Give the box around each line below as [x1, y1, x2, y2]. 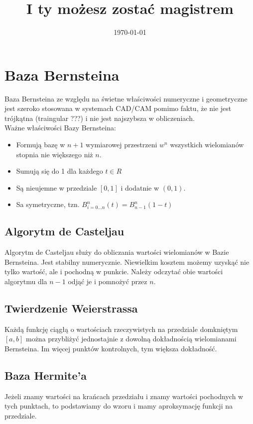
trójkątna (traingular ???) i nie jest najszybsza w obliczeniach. [4, 112, 195, 123]
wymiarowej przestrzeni [86, 139, 157, 150]
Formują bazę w [16, 139, 65, 150]
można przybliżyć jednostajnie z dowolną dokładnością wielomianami [25, 333, 237, 344]
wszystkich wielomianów [170, 139, 244, 150]
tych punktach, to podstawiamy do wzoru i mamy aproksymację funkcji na [4, 401, 233, 411]
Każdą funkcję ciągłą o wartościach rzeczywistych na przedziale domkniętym [4, 323, 238, 334]
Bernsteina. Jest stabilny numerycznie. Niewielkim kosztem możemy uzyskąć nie [4, 256, 250, 267]
